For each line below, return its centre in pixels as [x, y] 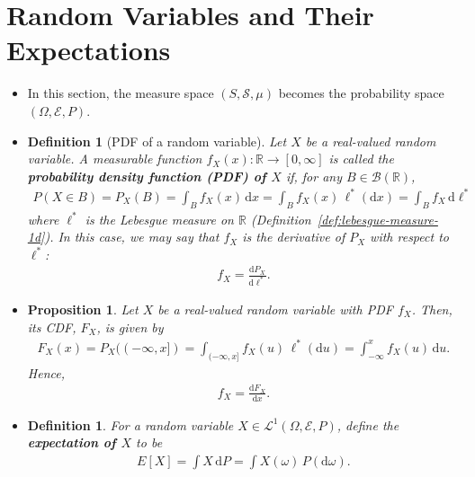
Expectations [89, 50]
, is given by [130, 327]
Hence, [46, 372]
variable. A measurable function [115, 159]
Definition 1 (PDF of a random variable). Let [157, 141]
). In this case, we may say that [132, 237]
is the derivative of [294, 237]
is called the [361, 159]
